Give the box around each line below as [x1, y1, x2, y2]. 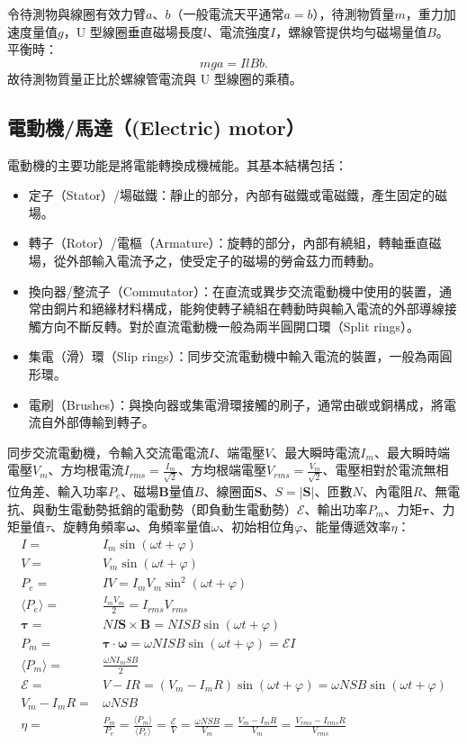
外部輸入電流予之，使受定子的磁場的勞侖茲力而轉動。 [66, 250, 382, 269]
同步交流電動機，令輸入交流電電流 [7, 442, 209, 461]
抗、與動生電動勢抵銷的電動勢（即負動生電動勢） [7, 499, 297, 518]
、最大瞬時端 [373, 442, 450, 461]
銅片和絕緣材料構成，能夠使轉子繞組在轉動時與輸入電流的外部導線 [53, 299, 445, 318]
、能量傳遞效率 [302, 517, 391, 536]
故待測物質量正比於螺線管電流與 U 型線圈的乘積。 [7, 68, 302, 87]
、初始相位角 [219, 517, 295, 536]
